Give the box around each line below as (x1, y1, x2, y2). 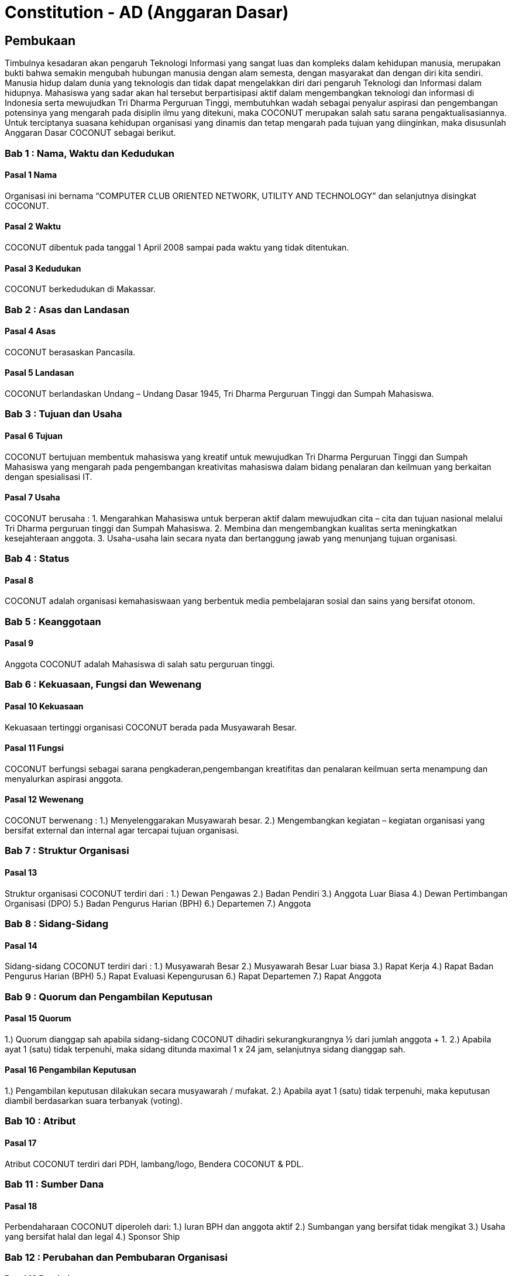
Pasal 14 (5, 940, 37, 951)
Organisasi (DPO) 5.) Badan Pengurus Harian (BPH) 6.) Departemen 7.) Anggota (5, 898, 311, 908)
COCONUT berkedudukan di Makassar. (5, 284, 156, 294)
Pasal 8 (5, 575, 34, 585)
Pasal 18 (5, 1200, 37, 1211)
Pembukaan (5, 33, 76, 48)
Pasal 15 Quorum (5, 1013, 71, 1024)
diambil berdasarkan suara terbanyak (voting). (5, 1096, 183, 1106)
